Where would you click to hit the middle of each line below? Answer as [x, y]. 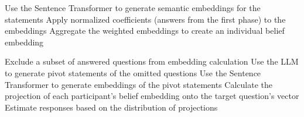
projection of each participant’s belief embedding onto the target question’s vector [152, 96]
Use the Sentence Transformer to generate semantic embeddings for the [133, 8]
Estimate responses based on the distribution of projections [111, 107]
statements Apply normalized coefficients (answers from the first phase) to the [145, 19]
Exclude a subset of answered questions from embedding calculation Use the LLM [152, 61]
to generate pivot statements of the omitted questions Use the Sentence [133, 72]
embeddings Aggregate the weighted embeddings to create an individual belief [145, 31]
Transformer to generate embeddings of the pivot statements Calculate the [139, 84]
